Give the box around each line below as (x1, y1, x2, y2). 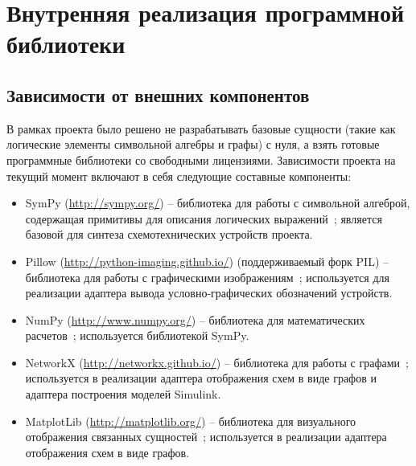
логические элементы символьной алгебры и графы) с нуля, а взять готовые (6, 136, 380, 153)
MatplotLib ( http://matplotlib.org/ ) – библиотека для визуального (25, 412, 356, 429)
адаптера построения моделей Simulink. (25, 386, 221, 403)
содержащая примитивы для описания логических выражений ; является (25, 210, 382, 227)
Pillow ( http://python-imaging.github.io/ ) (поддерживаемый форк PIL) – (25, 252, 389, 269)
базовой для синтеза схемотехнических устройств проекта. (25, 226, 313, 243)
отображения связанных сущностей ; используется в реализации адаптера (25, 428, 387, 445)
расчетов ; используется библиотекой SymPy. (25, 327, 249, 344)
